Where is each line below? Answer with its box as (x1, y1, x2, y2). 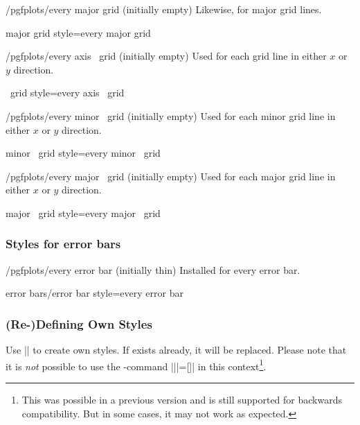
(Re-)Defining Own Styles (6, 315, 152, 332)
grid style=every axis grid (10, 85, 125, 100)
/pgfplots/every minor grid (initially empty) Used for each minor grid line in (6, 108, 336, 123)
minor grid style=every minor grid (6, 146, 161, 160)
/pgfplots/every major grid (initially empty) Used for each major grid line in (6, 168, 336, 183)
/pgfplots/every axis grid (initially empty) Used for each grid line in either (6, 49, 327, 63)
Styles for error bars (6, 235, 121, 252)
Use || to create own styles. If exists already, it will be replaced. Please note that (6, 342, 347, 357)
